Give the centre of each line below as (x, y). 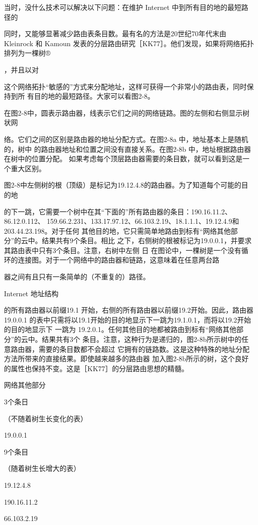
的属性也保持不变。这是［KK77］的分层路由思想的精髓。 (96, 368)
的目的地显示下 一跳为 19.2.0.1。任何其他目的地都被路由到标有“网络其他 (120, 329)
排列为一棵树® (27, 53)
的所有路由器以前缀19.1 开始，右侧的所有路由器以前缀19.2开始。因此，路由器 (129, 310)
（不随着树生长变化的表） (46, 418)
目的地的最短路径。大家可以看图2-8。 (94, 96)
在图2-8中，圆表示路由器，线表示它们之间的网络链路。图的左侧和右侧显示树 (127, 112)
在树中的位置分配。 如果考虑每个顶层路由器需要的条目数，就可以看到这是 (123, 159)
